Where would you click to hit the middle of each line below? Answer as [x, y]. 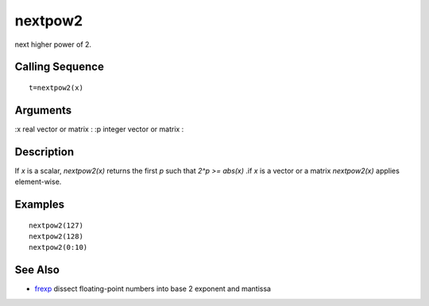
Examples [40, 204]
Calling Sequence [60, 67]
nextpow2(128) [56, 236]
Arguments [43, 110]
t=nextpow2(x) [56, 88]
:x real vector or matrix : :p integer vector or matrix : [99, 129]
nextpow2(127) [56, 225]
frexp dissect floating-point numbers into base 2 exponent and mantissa [153, 289]
